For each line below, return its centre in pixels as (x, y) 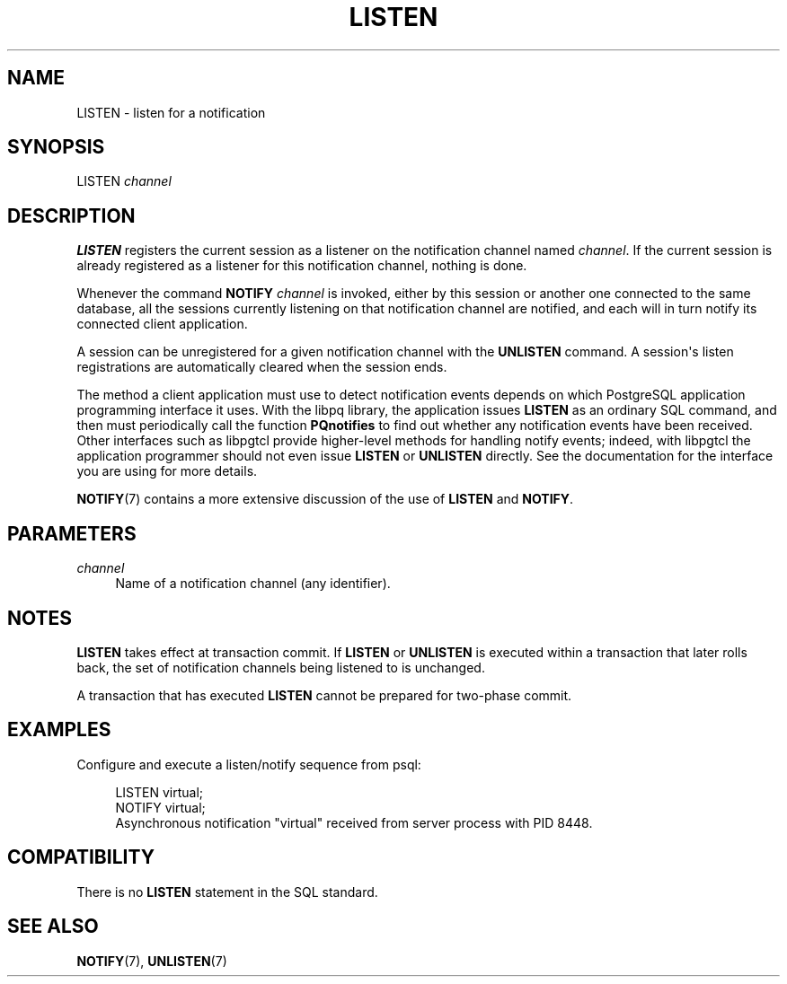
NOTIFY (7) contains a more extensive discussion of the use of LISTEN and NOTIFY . (325, 499)
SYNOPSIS (56, 147)
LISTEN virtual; (159, 792)
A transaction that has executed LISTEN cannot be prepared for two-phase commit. (324, 695)
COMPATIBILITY (81, 857)
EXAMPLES (59, 730)
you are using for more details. (167, 471)
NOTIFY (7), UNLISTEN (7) (152, 961)
